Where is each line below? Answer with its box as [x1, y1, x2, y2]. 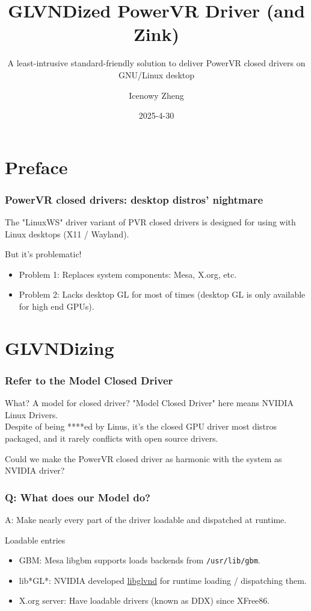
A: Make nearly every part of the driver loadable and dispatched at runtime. [5, 513, 287, 526]
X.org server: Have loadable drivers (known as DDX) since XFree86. [19, 594, 270, 607]
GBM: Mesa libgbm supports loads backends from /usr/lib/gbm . [19, 554, 260, 566]
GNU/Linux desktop [119, 68, 194, 81]
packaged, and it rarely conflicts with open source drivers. [5, 432, 218, 445]
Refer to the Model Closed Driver [5, 372, 173, 387]
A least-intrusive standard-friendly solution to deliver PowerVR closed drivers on [7, 57, 306, 69]
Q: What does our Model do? [5, 489, 150, 504]
